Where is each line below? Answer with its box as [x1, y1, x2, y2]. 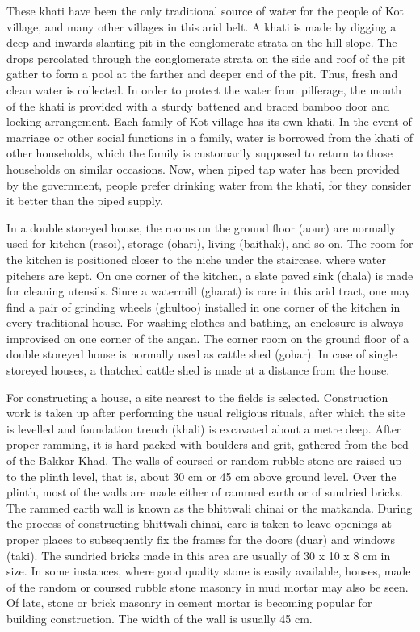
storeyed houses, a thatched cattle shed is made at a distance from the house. [6, 362, 390, 379]
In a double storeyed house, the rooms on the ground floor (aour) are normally [6, 219, 396, 236]
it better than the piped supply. [6, 192, 163, 209]
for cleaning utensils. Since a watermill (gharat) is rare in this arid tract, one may [6, 283, 411, 299]
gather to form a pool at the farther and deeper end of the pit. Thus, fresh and [6, 65, 398, 82]
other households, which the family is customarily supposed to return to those [6, 144, 393, 161]
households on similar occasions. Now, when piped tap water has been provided [6, 160, 400, 177]
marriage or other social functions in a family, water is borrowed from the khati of [6, 128, 414, 145]
